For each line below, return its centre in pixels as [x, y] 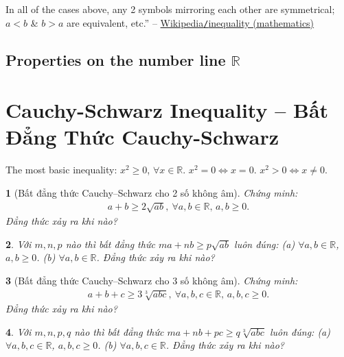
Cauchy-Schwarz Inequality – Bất [167, 110]
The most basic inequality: [61, 170]
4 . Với [19, 331]
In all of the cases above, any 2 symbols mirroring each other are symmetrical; [170, 9]
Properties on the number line [116, 59]
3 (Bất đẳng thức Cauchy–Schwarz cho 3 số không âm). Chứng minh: [152, 280]
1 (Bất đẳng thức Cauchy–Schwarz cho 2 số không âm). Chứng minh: [152, 192]
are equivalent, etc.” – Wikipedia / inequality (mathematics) [191, 22]
